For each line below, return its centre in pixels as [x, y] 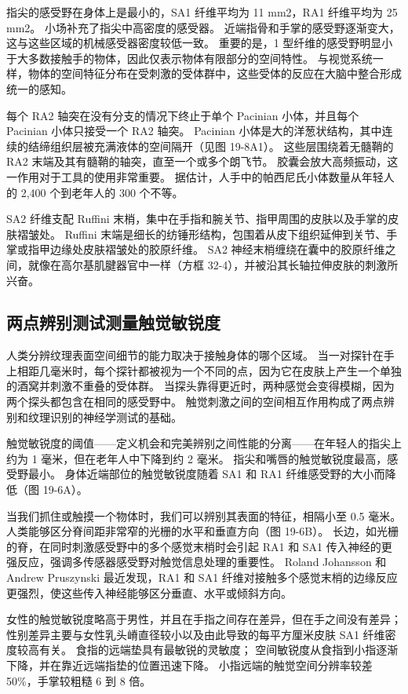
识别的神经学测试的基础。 [116, 416]
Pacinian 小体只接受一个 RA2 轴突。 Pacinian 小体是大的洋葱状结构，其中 [194, 131]
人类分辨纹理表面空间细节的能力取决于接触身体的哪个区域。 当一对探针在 [195, 355]
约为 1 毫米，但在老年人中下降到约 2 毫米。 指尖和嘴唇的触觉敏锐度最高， [197, 458]
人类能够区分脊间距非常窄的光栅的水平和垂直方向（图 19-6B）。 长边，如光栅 [202, 531]
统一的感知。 [39, 88]
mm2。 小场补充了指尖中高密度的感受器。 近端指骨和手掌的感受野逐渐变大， [203, 27]
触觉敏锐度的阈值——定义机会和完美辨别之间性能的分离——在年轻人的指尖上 [204, 443]
